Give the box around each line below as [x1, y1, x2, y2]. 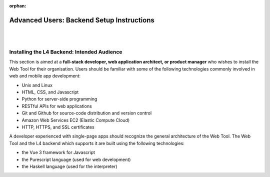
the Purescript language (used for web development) [21, 156, 131, 162]
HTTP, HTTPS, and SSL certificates [21, 124, 94, 130]
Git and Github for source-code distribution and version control [21, 110, 152, 116]
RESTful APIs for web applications [21, 103, 92, 109]
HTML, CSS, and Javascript [21, 89, 79, 95]
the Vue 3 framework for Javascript [21, 149, 95, 155]
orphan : [9, 3, 26, 8]
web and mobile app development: [9, 73, 81, 79]
